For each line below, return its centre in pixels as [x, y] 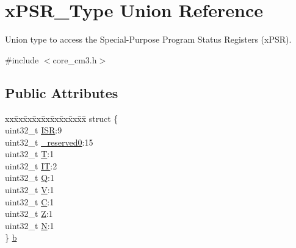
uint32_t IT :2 [31, 165]
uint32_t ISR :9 [34, 130]
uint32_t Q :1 [30, 178]
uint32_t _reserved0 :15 [49, 142]
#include [22, 59]
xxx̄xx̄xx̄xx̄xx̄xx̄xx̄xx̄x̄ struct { [62, 118]
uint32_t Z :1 [29, 214]
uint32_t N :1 [30, 225]
